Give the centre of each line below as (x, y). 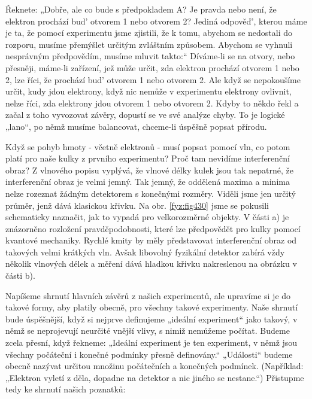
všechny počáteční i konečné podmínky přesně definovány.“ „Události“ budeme (149, 354)
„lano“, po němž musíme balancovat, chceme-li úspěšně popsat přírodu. (136, 126)
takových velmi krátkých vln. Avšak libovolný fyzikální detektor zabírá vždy (145, 252)
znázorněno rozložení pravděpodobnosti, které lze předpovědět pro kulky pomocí (153, 228)
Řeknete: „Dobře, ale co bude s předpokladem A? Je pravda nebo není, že (141, 9)
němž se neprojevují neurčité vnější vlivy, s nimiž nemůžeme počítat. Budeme (148, 331)
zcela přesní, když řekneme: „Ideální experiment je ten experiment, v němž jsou (152, 342)
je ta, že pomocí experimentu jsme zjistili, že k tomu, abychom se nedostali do (149, 33)
